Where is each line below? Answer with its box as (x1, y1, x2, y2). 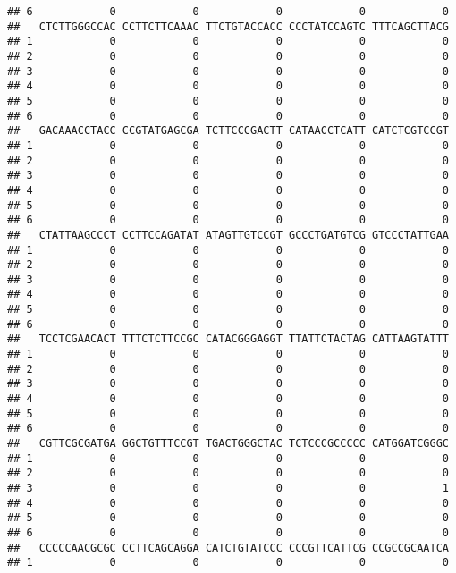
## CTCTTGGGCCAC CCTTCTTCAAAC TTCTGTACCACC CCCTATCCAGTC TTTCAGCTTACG (7, 20, 449, 33)
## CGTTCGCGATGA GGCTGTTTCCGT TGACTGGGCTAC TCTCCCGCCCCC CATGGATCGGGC (7, 437, 449, 451)
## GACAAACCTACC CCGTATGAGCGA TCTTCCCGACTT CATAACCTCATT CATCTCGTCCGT (7, 124, 449, 138)
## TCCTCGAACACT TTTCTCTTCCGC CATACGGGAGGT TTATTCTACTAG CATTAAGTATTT (7, 333, 449, 346)
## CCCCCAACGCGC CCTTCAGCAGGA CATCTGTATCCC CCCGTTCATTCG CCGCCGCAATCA (7, 541, 449, 554)
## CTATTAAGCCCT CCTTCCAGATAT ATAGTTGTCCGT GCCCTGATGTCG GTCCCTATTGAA (7, 228, 449, 241)
